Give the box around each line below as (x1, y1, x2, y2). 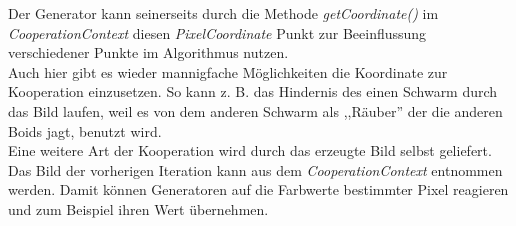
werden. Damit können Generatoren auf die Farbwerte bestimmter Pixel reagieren (8, 179, 509, 200)
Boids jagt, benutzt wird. (8, 120, 162, 141)
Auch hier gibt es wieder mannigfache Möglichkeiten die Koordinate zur (8, 61, 448, 82)
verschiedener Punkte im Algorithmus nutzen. (8, 42, 289, 63)
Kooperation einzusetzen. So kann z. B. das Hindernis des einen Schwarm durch (8, 81, 498, 102)
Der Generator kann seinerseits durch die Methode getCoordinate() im (8, 3, 439, 23)
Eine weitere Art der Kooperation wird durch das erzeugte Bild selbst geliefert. (8, 140, 492, 161)
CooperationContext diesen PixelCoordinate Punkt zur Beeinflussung (8, 22, 427, 43)
